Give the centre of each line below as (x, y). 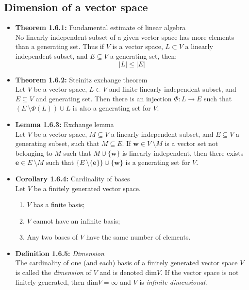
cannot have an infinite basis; (77, 220)
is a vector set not (191, 143)
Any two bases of (52, 237)
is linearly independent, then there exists (183, 153)
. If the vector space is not (200, 272)
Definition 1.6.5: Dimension (60, 253)
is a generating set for (158, 162)
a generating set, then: (144, 56)
